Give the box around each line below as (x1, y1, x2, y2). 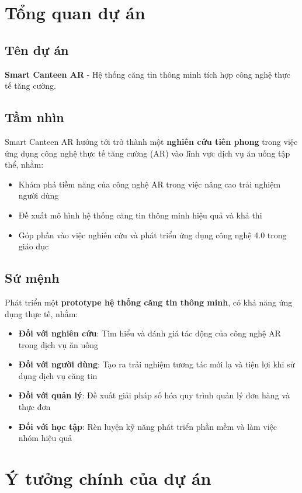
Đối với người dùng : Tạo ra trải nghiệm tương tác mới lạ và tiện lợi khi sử (18, 358, 295, 370)
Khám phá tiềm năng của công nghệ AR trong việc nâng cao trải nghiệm (18, 178, 281, 190)
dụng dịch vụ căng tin (18, 369, 98, 381)
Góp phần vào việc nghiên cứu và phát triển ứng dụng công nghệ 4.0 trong (18, 228, 287, 241)
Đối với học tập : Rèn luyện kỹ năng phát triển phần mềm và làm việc (18, 420, 277, 432)
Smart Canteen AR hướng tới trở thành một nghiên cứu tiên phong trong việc (5, 135, 298, 147)
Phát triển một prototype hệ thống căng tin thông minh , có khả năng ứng (5, 296, 293, 308)
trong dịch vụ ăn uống (18, 338, 98, 350)
